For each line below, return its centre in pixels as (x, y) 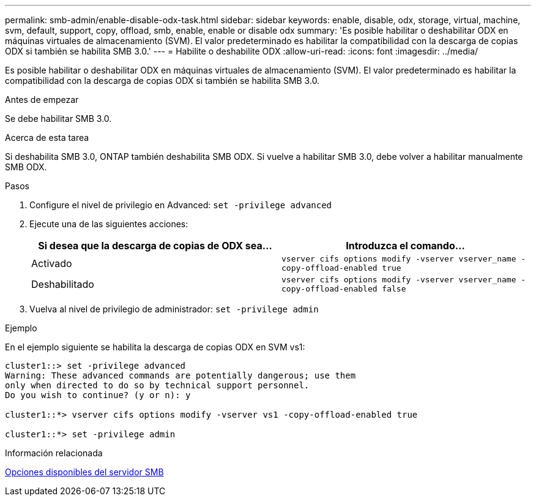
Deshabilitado (63, 284)
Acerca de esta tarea (47, 137)
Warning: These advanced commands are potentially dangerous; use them (181, 375)
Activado (52, 263)
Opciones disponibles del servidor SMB (84, 472)
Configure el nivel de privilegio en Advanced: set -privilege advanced (181, 205)
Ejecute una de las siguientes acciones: (109, 224)
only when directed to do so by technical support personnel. (157, 385)
